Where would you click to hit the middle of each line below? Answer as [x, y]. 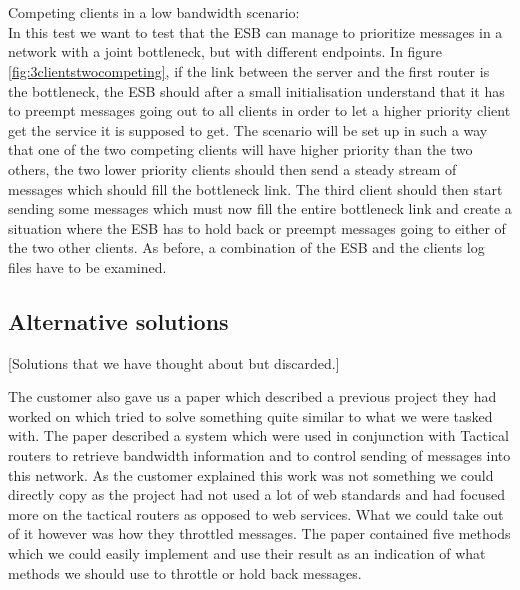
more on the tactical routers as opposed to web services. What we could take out [256, 513]
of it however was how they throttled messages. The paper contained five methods [259, 533]
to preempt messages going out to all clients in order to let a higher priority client [259, 110]
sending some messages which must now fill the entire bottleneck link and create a [260, 208]
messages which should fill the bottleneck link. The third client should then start [255, 188]
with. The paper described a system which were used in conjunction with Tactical [258, 435]
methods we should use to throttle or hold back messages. [185, 572]
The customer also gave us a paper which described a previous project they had [252, 396]
